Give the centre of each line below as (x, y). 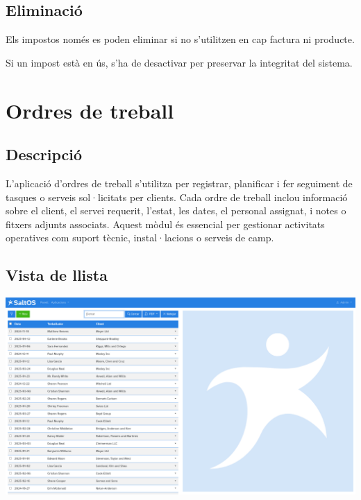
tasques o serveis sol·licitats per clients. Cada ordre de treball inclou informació (177, 197)
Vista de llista (57, 275)
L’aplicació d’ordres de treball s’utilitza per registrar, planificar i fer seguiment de (179, 183)
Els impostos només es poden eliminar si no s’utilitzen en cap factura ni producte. (180, 39)
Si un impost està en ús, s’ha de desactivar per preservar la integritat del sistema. (179, 62)
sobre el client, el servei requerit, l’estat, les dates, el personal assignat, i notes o (176, 210)
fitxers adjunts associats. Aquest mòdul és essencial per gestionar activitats (165, 224)
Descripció (44, 154)
